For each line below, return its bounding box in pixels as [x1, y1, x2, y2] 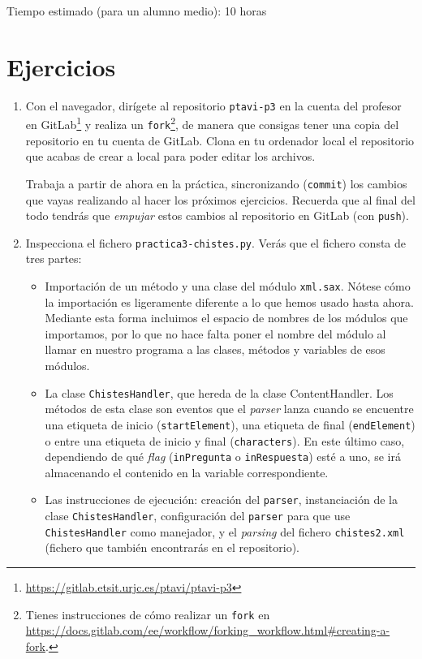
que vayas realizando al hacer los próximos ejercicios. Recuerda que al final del [25, 191, 416, 208]
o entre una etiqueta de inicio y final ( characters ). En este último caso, [45, 432, 405, 449]
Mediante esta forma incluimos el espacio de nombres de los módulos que [45, 309, 408, 326]
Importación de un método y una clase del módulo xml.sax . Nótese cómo [45, 278, 411, 295]
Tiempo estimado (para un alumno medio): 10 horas [6, 2, 267, 19]
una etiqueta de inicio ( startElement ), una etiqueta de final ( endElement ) [45, 416, 416, 433]
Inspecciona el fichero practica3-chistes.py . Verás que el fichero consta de [25, 234, 407, 251]
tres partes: [25, 250, 82, 267]
